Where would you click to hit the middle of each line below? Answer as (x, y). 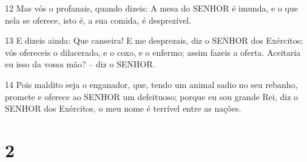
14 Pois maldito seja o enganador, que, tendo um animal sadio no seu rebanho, (151, 84)
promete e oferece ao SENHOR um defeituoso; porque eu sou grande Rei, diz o (152, 96)
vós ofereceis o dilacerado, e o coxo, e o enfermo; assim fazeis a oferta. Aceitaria (153, 52)
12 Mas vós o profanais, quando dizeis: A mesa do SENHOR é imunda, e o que (152, 8)
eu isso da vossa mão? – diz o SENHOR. (80, 64)
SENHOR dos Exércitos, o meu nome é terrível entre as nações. (123, 108)
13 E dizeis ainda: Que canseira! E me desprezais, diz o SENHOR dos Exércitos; (154, 40)
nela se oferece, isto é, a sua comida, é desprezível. (98, 20)
